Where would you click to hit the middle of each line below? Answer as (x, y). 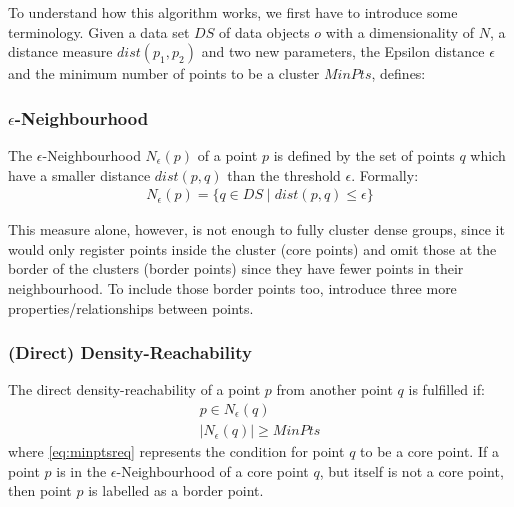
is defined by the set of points (364, 155)
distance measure (60, 51)
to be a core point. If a (429, 451)
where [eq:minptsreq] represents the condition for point (176, 451)
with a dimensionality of (400, 31)
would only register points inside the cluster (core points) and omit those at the (252, 248)
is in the (81, 470)
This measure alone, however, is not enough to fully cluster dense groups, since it (256, 229)
